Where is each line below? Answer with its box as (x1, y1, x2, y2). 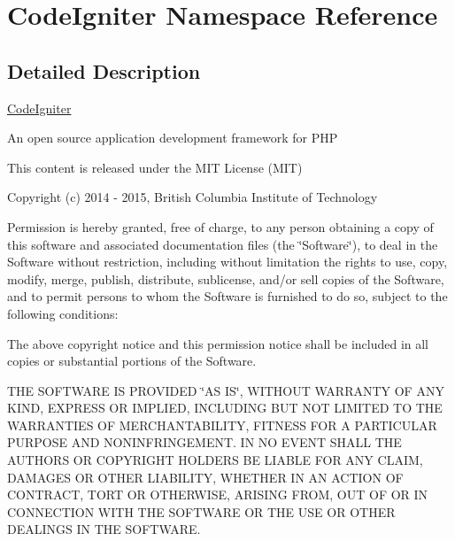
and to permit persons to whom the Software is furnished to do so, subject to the (7, 287, 448, 305)
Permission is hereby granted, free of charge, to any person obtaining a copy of (7, 217, 434, 236)
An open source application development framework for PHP (7, 128, 338, 147)
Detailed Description (7, 57, 201, 84)
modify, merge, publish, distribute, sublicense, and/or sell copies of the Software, (7, 269, 444, 288)
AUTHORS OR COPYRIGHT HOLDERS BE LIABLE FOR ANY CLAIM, (7, 451, 423, 469)
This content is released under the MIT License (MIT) (7, 158, 303, 176)
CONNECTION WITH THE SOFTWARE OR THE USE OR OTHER (7, 502, 396, 521)
